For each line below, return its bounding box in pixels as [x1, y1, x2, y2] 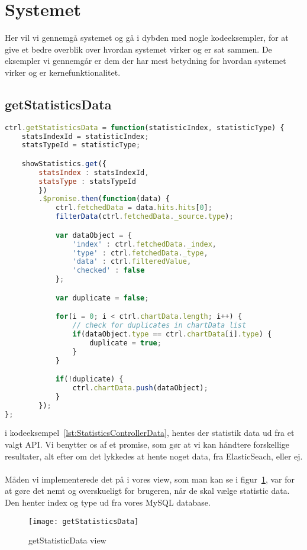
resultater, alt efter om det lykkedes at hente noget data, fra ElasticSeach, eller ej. [5, 449, 303, 462]
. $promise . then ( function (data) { [38, 195, 170, 203]
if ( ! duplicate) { [55, 375, 124, 384]
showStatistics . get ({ [21, 159, 106, 168]
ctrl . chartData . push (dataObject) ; [72, 383, 208, 392]
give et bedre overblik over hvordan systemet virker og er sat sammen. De [5, 43, 272, 55]
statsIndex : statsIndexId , [38, 168, 149, 177]
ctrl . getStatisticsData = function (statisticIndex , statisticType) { [5, 123, 285, 132]
